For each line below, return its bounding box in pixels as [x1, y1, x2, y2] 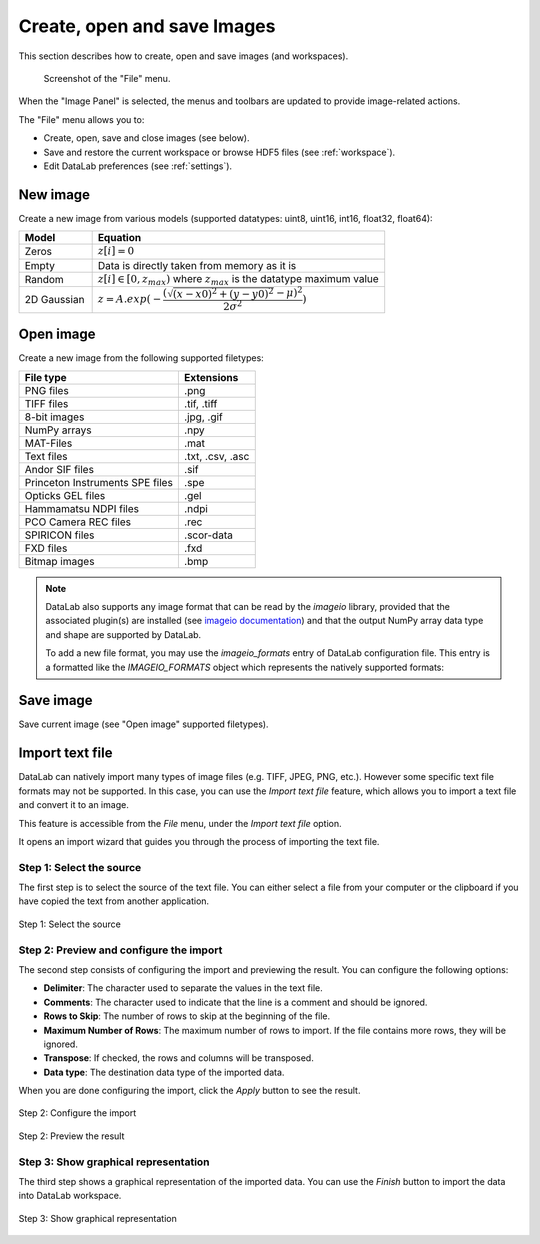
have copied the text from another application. [18, 895, 210, 907]
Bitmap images [24, 554, 95, 568]
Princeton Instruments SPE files [24, 475, 174, 489]
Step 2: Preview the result [18, 1130, 125, 1142]
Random [24, 272, 64, 286]
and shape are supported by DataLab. [45, 628, 202, 640]
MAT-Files [24, 436, 73, 450]
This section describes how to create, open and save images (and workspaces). [18, 50, 349, 62]
